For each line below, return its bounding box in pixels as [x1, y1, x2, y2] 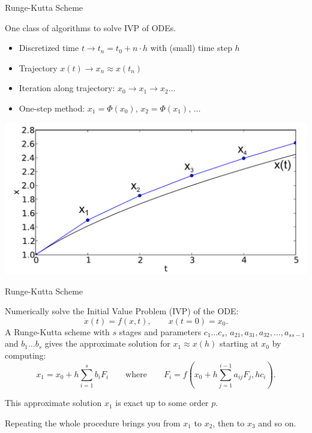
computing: [5, 349, 46, 362]
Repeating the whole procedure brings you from [5, 416, 181, 429]
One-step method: [19, 101, 85, 114]
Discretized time [19, 41, 79, 54]
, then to [212, 416, 245, 429]
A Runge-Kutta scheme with [5, 325, 110, 338]
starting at [219, 337, 259, 350]
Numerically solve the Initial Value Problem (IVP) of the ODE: [5, 305, 239, 317]
